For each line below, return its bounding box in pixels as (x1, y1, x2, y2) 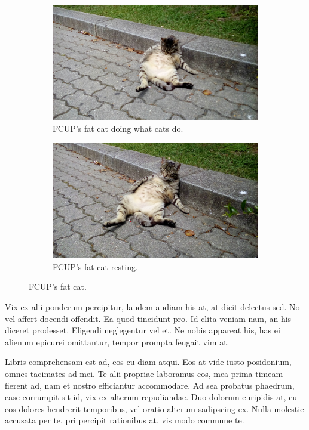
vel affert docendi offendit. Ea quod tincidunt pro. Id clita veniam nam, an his (5, 312, 292, 324)
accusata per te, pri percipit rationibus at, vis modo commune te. (5, 414, 244, 426)
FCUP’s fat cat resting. (53, 260, 138, 273)
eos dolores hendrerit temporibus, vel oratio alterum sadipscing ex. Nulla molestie (5, 402, 304, 414)
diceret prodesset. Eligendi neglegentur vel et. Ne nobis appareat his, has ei (5, 324, 280, 336)
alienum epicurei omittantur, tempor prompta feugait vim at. (5, 335, 230, 348)
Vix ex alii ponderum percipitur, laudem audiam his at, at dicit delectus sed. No (5, 300, 300, 313)
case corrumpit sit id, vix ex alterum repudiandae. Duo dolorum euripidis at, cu (5, 391, 298, 403)
